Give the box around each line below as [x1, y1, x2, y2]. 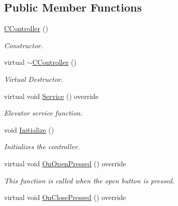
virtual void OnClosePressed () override [4, 192, 126, 202]
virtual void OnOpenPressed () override [4, 158, 126, 168]
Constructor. [4, 40, 43, 50]
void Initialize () [4, 124, 54, 135]
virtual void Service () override [4, 90, 99, 101]
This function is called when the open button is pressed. [4, 175, 175, 185]
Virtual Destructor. [4, 73, 63, 84]
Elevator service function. [4, 108, 83, 118]
